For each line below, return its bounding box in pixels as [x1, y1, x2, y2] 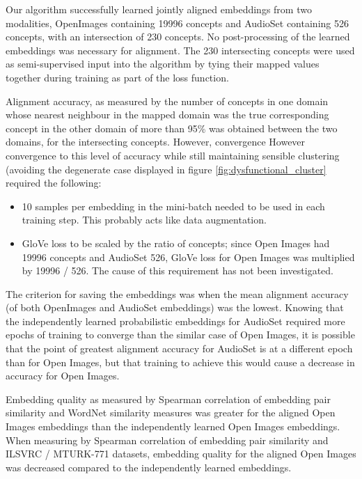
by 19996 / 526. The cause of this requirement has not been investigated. [22, 263, 333, 278]
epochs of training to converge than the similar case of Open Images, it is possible [6, 327, 355, 342]
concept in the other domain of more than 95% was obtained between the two [6, 120, 338, 135]
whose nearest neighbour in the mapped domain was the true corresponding [6, 107, 329, 122]
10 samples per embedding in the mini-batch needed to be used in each [22, 198, 325, 213]
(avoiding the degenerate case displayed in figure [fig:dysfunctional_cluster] [6, 162, 326, 176]
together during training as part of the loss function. [6, 70, 229, 84]
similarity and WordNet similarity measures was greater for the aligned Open [6, 405, 336, 420]
